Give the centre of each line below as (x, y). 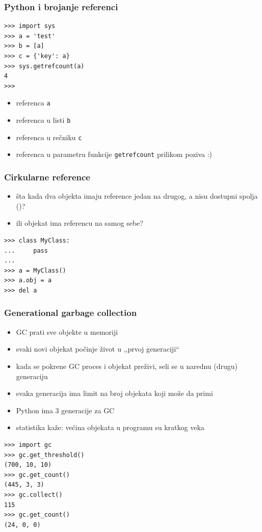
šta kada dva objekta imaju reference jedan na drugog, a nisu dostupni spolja (137, 196)
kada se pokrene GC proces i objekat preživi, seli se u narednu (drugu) (127, 366)
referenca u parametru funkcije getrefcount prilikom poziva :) (114, 154)
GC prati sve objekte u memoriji (67, 331)
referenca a (33, 103)
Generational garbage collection (71, 313)
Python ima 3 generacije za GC (65, 410)
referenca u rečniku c (49, 137)
